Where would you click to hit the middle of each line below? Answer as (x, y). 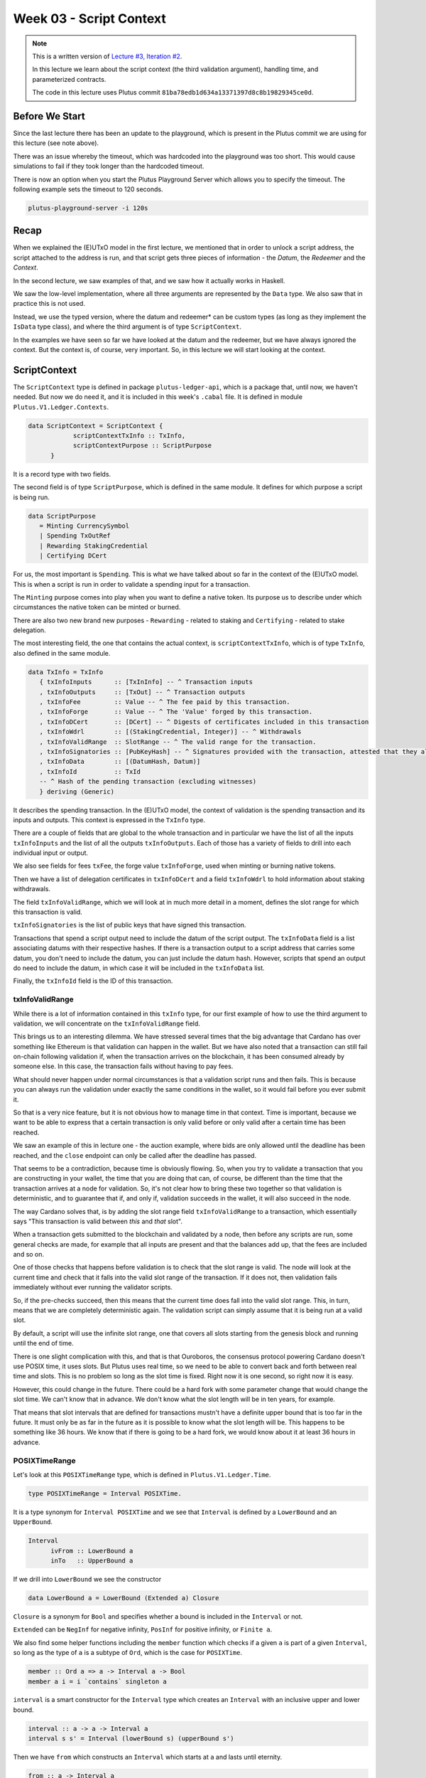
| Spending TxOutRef (75, 536)
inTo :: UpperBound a (92, 1561)
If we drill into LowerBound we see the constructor (87, 1579)
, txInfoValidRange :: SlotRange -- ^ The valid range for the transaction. (178, 742)
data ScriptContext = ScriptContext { (95, 426)
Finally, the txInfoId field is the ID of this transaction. (93, 981)
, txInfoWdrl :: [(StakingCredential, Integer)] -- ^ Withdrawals (170, 732)
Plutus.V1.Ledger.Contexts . (61, 407)
